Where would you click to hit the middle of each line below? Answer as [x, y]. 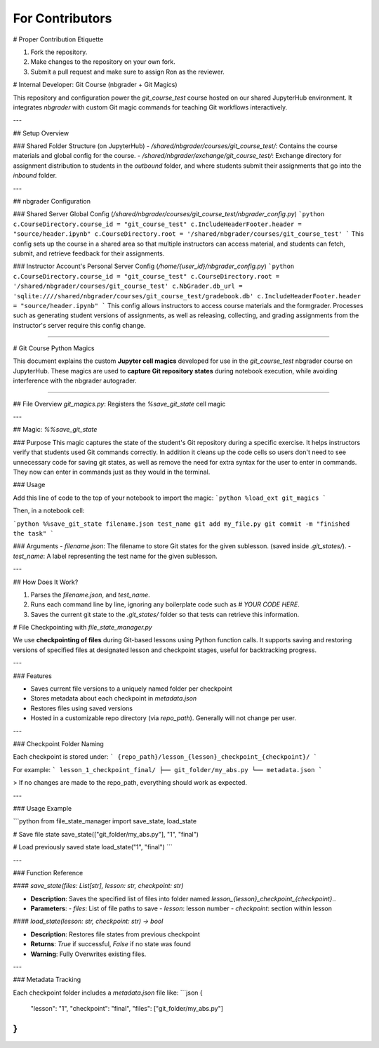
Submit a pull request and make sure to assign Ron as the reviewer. [127, 72]
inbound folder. [35, 175]
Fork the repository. [59, 52]
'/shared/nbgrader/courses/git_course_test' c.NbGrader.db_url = [128, 286]
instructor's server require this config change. [79, 325]
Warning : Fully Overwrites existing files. [88, 954]
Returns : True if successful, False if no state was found [111, 944]
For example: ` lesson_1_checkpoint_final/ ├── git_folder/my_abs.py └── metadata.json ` [168, 769]
